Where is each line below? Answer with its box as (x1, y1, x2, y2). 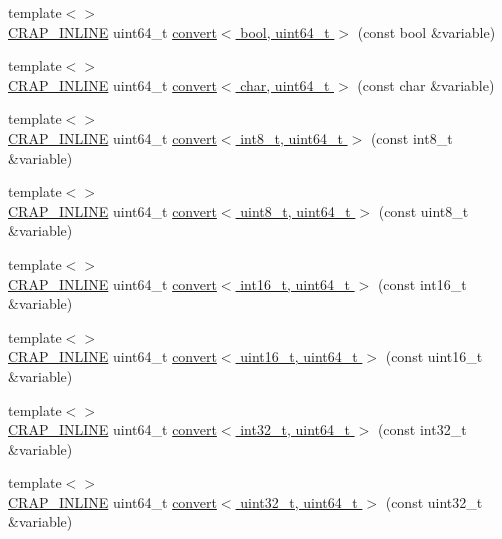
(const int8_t (370, 127, 453, 148)
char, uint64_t (240, 74, 330, 95)
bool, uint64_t (240, 21, 330, 42)
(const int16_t (377, 273, 467, 294)
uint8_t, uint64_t (240, 200, 351, 221)
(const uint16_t (385, 346, 483, 367)
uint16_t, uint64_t (240, 346, 358, 367)
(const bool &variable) (357, 21, 496, 42)
